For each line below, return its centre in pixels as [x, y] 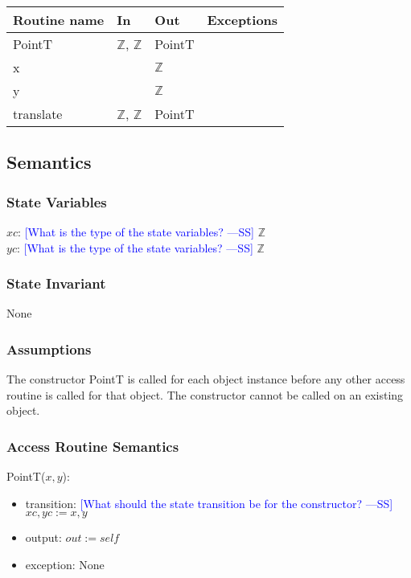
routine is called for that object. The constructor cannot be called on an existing [205, 394]
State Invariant [56, 283]
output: [43, 537]
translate [38, 114]
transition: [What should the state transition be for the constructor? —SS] [209, 503]
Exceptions [242, 20]
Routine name [59, 20]
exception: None [65, 564]
